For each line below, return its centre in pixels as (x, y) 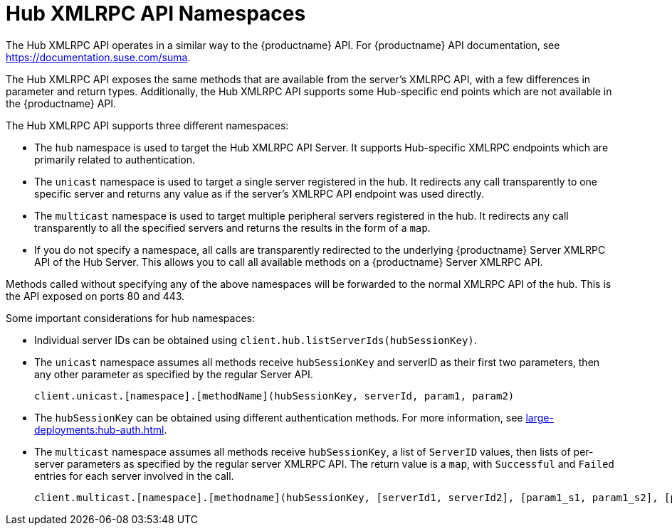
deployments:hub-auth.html (99, 429)
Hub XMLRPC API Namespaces (156, 14)
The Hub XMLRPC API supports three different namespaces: (147, 125)
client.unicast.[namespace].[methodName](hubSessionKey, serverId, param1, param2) (274, 396)
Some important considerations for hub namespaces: (130, 318)
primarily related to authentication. (115, 159)
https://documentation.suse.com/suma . (98, 57)
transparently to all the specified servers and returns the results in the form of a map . (232, 227)
